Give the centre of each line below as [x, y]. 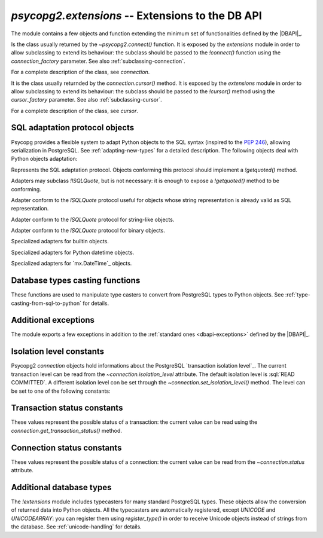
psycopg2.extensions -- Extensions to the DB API [137, 16]
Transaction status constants [67, 408]
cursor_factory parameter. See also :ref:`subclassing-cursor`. [86, 100]
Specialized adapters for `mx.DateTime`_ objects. [71, 264]
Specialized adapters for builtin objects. [60, 242]
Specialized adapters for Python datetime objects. [73, 252]
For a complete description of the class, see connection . [80, 72]
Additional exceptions [53, 320]
